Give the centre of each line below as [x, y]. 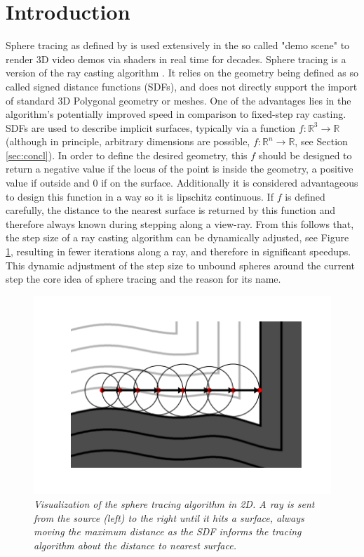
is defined [305, 196]
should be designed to [305, 155]
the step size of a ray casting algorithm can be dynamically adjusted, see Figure [177, 237]
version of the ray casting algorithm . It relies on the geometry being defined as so [182, 73]
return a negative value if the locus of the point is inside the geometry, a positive [180, 169]
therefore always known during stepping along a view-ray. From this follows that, [180, 223]
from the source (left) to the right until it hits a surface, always [169, 517]
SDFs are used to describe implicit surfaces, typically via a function [151, 127]
